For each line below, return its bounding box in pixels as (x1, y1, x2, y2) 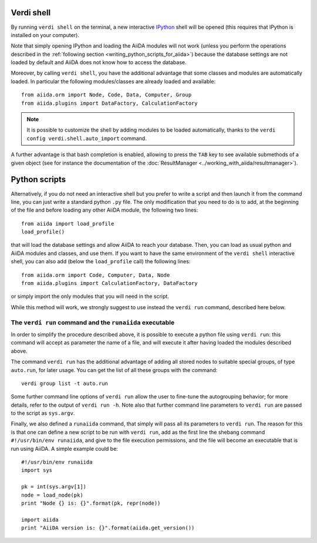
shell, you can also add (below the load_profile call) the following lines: (11, 258, 191, 265)
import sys (21, 467, 53, 474)
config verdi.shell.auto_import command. (26, 135, 147, 142)
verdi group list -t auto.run (21, 380, 109, 387)
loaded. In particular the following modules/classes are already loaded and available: (11, 78, 216, 85)
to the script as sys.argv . (11, 410, 75, 417)
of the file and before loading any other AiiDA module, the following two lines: (11, 206, 198, 214)
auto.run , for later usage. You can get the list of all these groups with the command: (11, 366, 218, 373)
